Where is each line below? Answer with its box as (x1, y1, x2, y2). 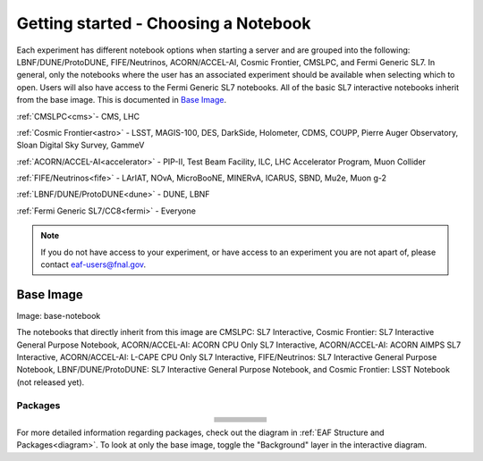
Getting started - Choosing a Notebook (16, 13, 311, 33)
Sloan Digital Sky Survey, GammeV (16, 139, 145, 151)
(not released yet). (16, 376, 85, 388)
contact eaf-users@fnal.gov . (40, 259, 147, 270)
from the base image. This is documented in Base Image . (16, 95, 227, 105)
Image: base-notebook (16, 310, 101, 321)
